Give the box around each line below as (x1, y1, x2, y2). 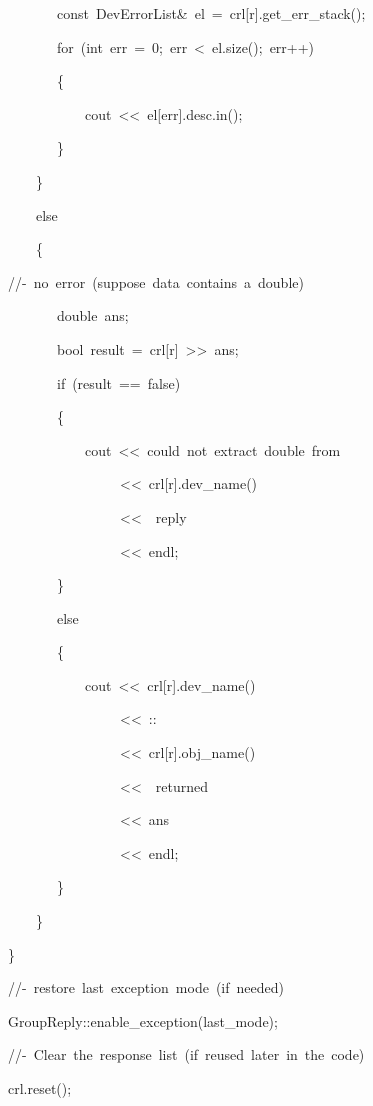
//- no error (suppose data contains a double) (8, 271, 304, 292)
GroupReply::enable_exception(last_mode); (8, 1010, 278, 1031)
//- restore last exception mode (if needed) (8, 977, 284, 998)
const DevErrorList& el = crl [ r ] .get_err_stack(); (56, 3, 366, 23)
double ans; (56, 305, 129, 326)
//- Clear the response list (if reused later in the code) (8, 1044, 365, 1065)
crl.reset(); (8, 1078, 72, 1098)
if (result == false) (56, 372, 181, 393)
